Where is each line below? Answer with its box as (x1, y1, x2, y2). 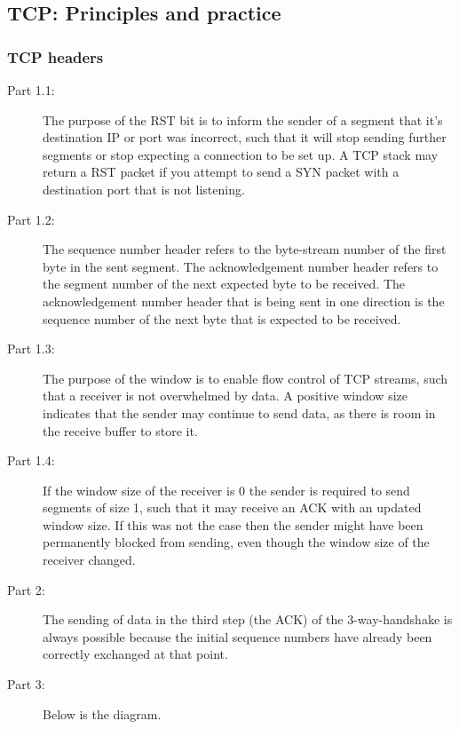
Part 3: (7, 675, 45, 693)
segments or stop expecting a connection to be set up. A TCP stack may (43, 145, 439, 163)
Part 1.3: (7, 339, 55, 358)
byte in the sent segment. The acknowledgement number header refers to (43, 257, 439, 275)
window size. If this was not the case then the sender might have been (43, 515, 423, 534)
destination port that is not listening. (43, 179, 245, 198)
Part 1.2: (7, 210, 55, 228)
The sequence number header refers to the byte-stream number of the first (43, 240, 447, 258)
